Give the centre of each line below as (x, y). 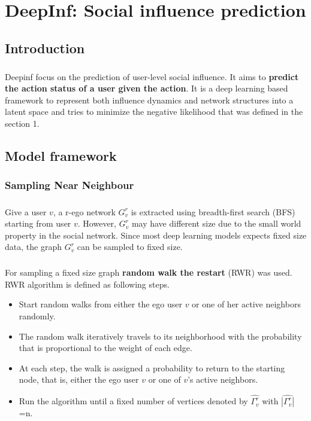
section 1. (22, 123)
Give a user (26, 211)
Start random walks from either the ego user (100, 304)
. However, (97, 223)
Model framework (61, 155)
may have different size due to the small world (216, 223)
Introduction (45, 48)
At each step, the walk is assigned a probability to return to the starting (152, 367)
